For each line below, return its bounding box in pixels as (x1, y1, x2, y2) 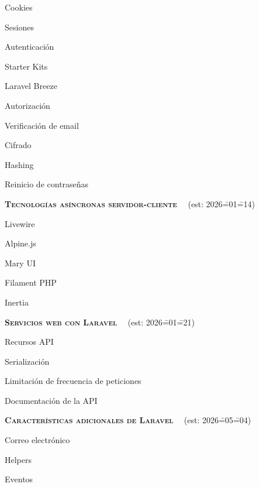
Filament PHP (5, 276, 57, 289)
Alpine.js (5, 237, 36, 249)
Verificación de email (5, 119, 79, 131)
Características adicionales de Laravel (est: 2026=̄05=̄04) (5, 414, 251, 426)
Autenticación (5, 40, 54, 53)
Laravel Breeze (5, 80, 57, 92)
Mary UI (5, 256, 36, 269)
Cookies (5, 1, 33, 13)
